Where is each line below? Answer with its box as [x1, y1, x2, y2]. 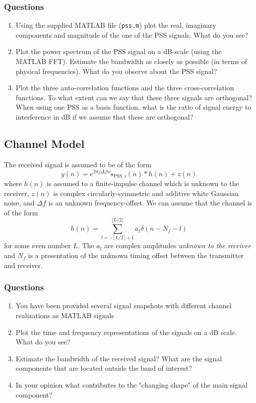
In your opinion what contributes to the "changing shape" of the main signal [15, 380, 248, 390]
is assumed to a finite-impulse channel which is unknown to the [47, 178, 239, 188]
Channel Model [4, 136, 85, 151]
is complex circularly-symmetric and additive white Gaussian [53, 188, 239, 198]
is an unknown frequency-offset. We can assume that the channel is [48, 198, 253, 208]
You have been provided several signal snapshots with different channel [15, 300, 232, 311]
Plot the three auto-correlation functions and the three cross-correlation [15, 82, 234, 93]
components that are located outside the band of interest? [15, 363, 192, 373]
